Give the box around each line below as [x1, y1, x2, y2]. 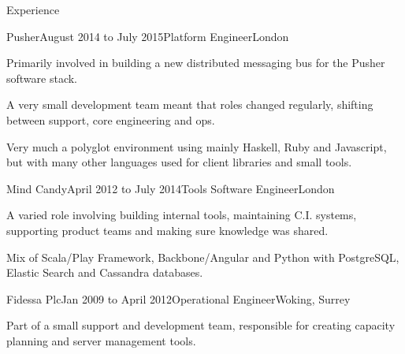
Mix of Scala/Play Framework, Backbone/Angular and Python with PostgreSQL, [6, 248, 399, 265]
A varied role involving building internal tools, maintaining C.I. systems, [6, 207, 357, 223]
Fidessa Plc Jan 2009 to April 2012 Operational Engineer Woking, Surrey [6, 290, 351, 307]
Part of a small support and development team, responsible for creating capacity [6, 317, 396, 334]
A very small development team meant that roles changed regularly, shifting [6, 96, 373, 113]
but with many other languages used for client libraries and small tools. [6, 154, 352, 170]
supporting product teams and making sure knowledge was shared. [6, 222, 329, 238]
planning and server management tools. [6, 332, 196, 348]
